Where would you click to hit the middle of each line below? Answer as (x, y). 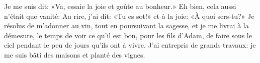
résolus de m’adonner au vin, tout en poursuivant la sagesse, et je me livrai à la (126, 26)
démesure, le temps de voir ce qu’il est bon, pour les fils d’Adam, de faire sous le (128, 35)
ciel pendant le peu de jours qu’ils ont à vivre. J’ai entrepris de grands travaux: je (130, 45)
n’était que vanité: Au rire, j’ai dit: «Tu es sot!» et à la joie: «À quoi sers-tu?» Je (129, 16)
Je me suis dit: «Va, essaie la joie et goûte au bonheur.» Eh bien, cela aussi (120, 6)
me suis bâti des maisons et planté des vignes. (75, 54)
